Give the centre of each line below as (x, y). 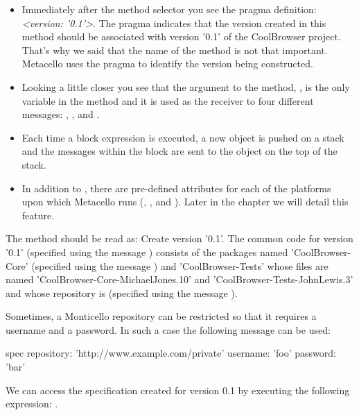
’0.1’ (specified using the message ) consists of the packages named (147, 252)
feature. (38, 215)
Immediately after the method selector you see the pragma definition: (169, 9)
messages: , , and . (61, 114)
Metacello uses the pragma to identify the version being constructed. (167, 63)
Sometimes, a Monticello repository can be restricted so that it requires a (161, 316)
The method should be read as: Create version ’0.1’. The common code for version (179, 238)
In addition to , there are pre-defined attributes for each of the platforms (176, 188)
